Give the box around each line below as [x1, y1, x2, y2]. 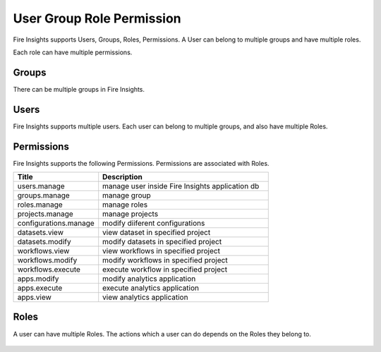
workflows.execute [17, 265, 81, 274]
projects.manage [17, 209, 73, 219]
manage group [102, 190, 151, 200]
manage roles [102, 200, 148, 210]
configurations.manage [17, 219, 95, 229]
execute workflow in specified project [102, 265, 228, 274]
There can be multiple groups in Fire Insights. [13, 85, 145, 93]
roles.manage [17, 200, 63, 210]
